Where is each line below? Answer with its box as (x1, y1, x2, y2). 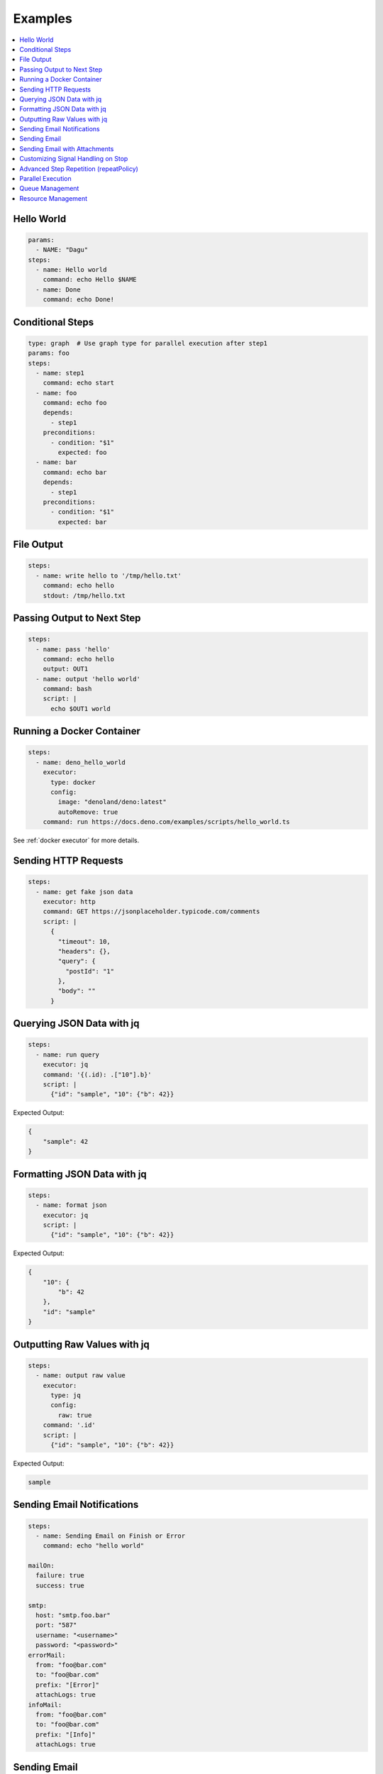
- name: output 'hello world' (35, 675, 141, 683)
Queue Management (19, 184, 79, 193)
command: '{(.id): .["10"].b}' (43, 1070, 152, 1079)
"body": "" (57, 987, 96, 995)
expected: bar (57, 518, 107, 526)
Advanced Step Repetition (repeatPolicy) (19, 164, 138, 173)
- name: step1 (35, 369, 85, 377)
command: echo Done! (43, 295, 115, 304)
